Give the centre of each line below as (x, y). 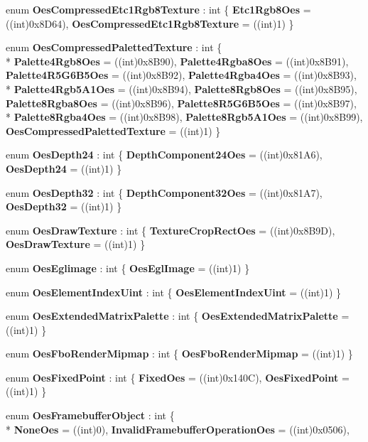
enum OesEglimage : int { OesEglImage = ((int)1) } (128, 268)
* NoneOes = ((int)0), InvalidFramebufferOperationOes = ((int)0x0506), (178, 429)
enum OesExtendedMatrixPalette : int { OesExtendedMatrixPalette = (178, 316)
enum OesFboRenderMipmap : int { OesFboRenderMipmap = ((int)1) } (179, 354)
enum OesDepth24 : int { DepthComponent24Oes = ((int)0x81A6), (164, 155)
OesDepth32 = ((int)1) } (64, 206)
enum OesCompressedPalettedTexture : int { (114, 47)
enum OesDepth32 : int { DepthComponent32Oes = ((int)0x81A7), (164, 192)
